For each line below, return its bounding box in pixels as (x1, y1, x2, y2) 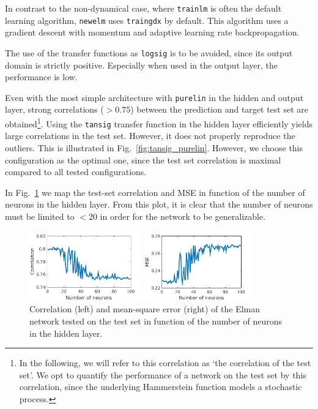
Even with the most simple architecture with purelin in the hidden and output (5, 91, 304, 103)
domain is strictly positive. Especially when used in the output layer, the (5, 58, 278, 71)
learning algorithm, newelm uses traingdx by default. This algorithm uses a (5, 13, 289, 26)
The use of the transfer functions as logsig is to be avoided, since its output (5, 46, 293, 59)
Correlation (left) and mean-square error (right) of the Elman (29, 302, 261, 315)
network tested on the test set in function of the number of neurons (29, 315, 283, 328)
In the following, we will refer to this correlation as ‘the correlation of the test (19, 356, 311, 369)
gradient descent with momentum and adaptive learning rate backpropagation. (5, 26, 300, 39)
